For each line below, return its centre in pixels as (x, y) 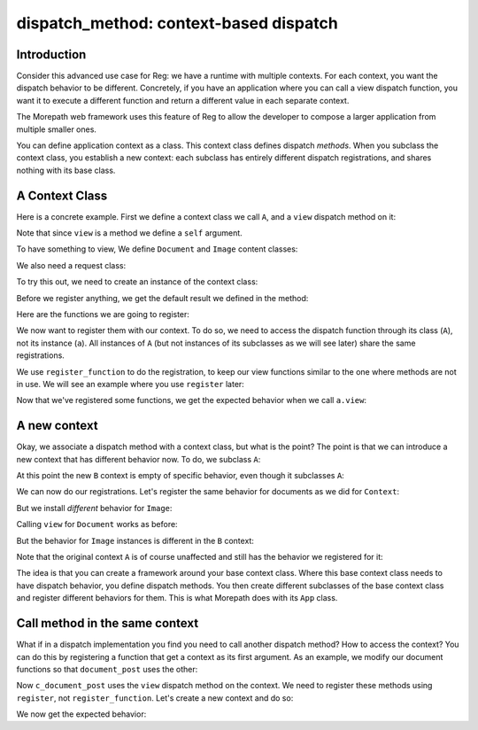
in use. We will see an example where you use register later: (131, 384)
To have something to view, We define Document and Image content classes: (157, 249)
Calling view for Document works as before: (97, 524)
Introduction (51, 54)
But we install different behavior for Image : (94, 508)
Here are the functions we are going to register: (103, 315)
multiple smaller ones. (57, 129)
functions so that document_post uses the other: (107, 669)
